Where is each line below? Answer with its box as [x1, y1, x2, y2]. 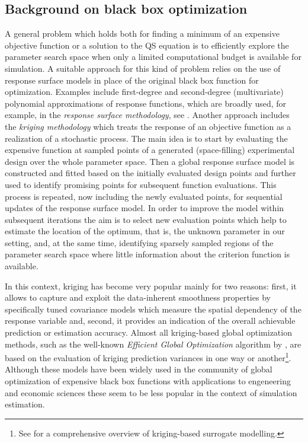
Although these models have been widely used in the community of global [5, 363, 272, 375]
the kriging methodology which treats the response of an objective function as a [5, 120, 291, 132]
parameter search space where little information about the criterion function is [5, 248, 290, 260]
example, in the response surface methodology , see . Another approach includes [5, 109, 290, 121]
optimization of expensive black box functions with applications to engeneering [5, 375, 291, 387]
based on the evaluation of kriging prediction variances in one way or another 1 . [5, 350, 291, 364]
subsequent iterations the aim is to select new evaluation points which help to [5, 213, 287, 225]
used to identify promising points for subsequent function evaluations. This [5, 178, 277, 190]
